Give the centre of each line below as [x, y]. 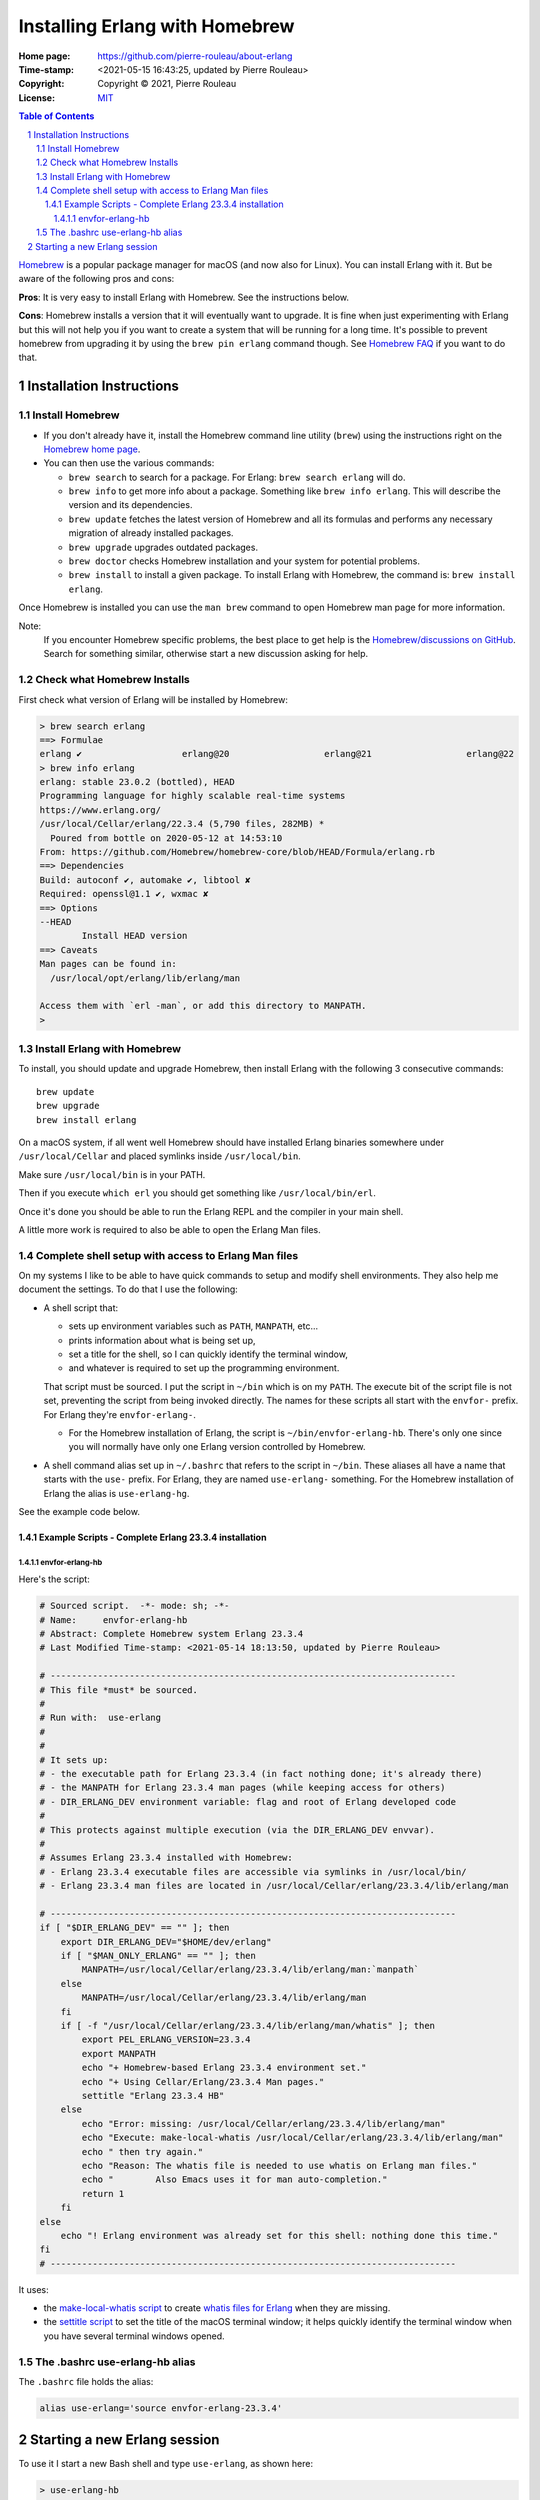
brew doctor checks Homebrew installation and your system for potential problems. [244, 561]
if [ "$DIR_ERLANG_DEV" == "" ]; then [134, 1928]
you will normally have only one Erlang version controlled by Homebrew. [217, 1447]
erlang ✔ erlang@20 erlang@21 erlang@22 [277, 754]
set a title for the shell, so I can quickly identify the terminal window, [208, 1354]
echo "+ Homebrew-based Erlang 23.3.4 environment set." [224, 2068]
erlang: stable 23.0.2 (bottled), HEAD [137, 782]
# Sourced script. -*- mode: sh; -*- [134, 1606]
